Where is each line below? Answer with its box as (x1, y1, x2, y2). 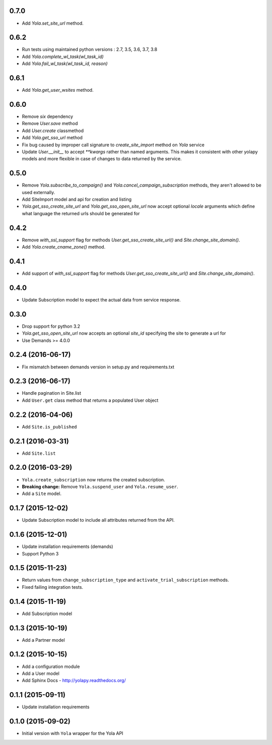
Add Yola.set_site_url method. (22, 20, 84, 26)
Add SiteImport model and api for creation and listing (22, 197, 132, 203)
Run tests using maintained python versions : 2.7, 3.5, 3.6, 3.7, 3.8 (22, 46, 158, 52)
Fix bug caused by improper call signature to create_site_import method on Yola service (22, 142, 205, 148)
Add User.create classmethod (22, 128, 84, 134)
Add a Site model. (22, 490, 62, 496)
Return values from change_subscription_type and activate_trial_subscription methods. (22, 577, 229, 583)
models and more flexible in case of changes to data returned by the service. (22, 156, 182, 162)
